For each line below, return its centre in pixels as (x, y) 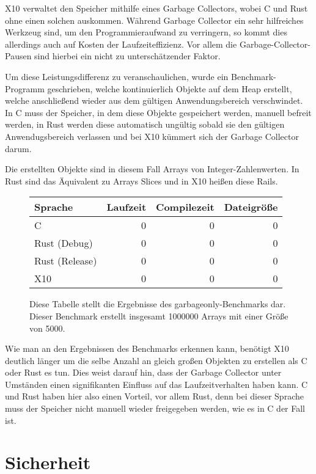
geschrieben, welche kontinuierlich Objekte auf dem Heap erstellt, (170, 88)
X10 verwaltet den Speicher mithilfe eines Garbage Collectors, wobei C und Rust (156, 8)
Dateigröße (251, 207)
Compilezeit (185, 207)
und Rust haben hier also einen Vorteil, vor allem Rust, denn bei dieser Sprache (154, 396)
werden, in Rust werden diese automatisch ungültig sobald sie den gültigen (145, 124)
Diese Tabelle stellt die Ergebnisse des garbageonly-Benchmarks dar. (158, 304)
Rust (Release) (66, 261)
